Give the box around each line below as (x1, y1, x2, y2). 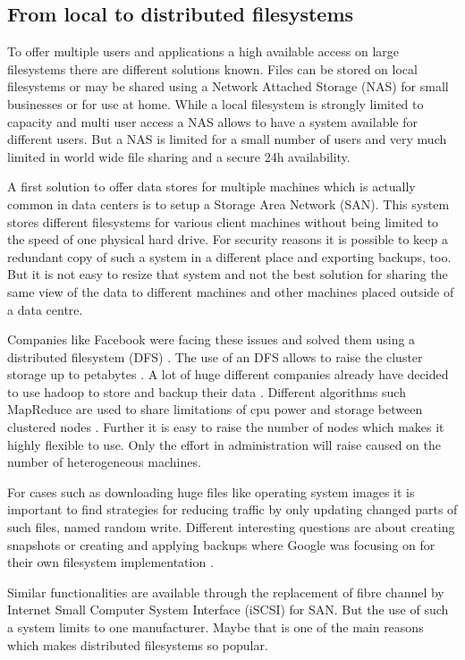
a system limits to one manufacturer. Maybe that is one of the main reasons (7, 618, 424, 637)
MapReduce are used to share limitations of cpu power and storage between (7, 400, 423, 419)
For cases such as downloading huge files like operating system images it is (7, 482, 415, 501)
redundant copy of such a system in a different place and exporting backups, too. (7, 247, 452, 266)
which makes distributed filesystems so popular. (7, 635, 268, 654)
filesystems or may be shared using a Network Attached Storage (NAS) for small (7, 77, 449, 96)
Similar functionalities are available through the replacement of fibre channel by (7, 582, 444, 601)
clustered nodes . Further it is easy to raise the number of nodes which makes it (7, 418, 444, 436)
